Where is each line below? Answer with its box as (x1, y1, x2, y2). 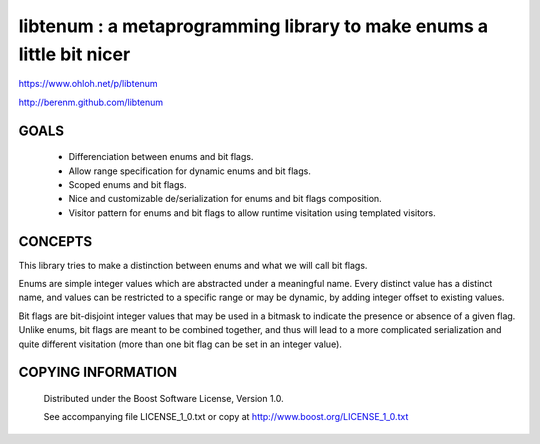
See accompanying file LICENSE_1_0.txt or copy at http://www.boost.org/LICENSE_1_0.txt (43, 411, 409, 423)
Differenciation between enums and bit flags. (68, 151, 254, 163)
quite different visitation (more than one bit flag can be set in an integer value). (18, 338, 342, 350)
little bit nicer (18, 43, 131, 65)
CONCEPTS (18, 233, 93, 250)
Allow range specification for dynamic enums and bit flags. (68, 165, 312, 177)
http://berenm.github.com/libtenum (18, 96, 164, 108)
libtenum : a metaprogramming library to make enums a (18, 15, 489, 37)
